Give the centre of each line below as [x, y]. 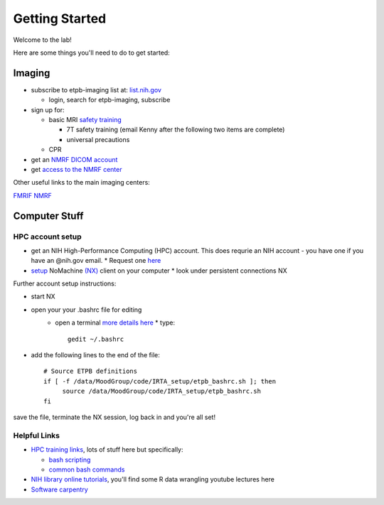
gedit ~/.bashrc [96, 339]
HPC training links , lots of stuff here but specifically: [107, 450]
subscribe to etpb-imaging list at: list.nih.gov [96, 89]
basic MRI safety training [85, 120]
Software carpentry [59, 489]
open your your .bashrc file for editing [86, 310]
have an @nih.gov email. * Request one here [96, 261]
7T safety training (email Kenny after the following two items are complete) [176, 130]
